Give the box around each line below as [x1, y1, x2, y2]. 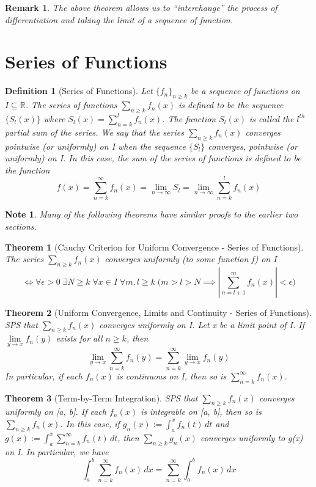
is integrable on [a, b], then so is [140, 405, 262, 418]
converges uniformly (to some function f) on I [105, 252, 277, 265]
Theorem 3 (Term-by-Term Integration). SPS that [5, 391, 198, 404]
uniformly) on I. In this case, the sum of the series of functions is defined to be [5, 152, 301, 164]
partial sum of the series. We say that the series [5, 125, 184, 138]
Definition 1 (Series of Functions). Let [5, 84, 153, 97]
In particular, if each [5, 369, 83, 382]
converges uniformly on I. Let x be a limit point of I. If [99, 318, 304, 331]
